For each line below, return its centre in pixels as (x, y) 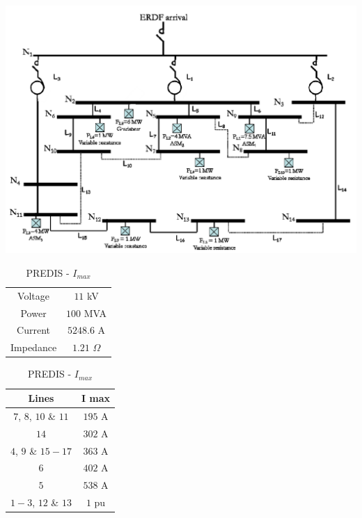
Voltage (33, 295)
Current (34, 330)
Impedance (34, 347)
